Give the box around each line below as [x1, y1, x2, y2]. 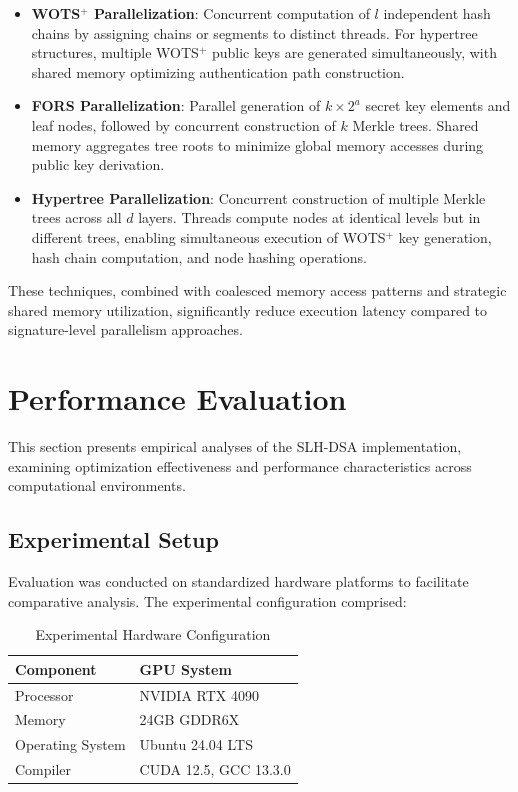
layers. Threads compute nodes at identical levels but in [138, 207, 481, 228]
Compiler [15, 759, 72, 780]
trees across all [31, 207, 122, 228]
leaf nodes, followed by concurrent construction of [31, 114, 336, 135]
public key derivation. [31, 154, 165, 175]
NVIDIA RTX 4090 [139, 684, 259, 705]
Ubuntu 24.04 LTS [139, 734, 253, 755]
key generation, [398, 226, 492, 247]
